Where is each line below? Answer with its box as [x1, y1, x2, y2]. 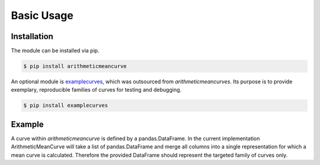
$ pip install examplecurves [23, 102, 108, 109]
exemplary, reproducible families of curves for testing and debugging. [11, 86, 182, 93]
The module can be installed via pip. [11, 47, 100, 54]
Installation [11, 31, 53, 41]
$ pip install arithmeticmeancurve [23, 63, 127, 70]
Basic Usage [11, 9, 73, 22]
